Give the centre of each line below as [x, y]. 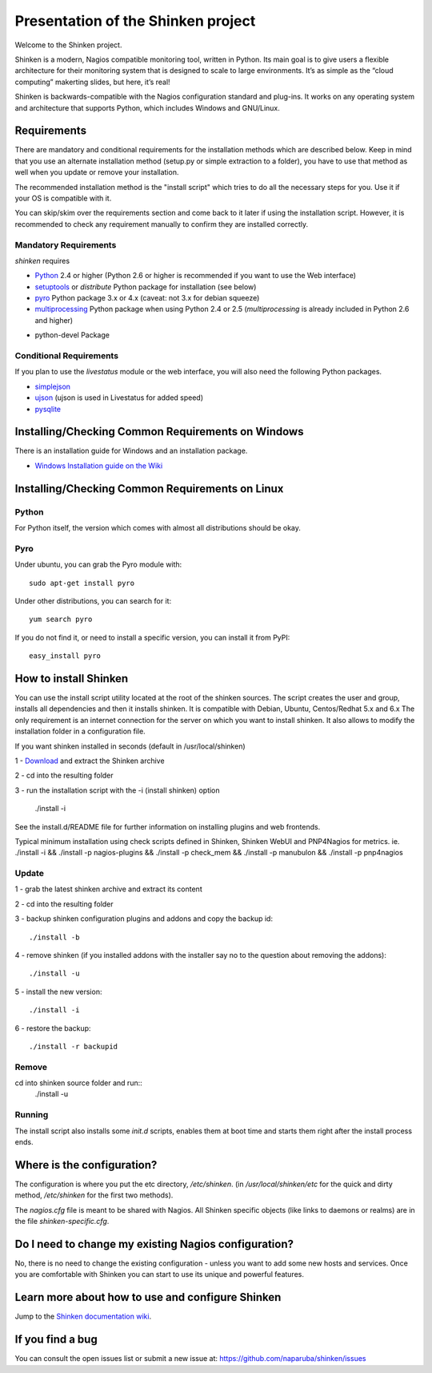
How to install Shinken [72, 678]
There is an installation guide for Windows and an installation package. [131, 451]
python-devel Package [72, 335]
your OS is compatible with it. [63, 198]
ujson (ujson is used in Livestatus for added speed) [119, 398]
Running [32, 1115]
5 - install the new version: [58, 991]
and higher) [54, 320]
